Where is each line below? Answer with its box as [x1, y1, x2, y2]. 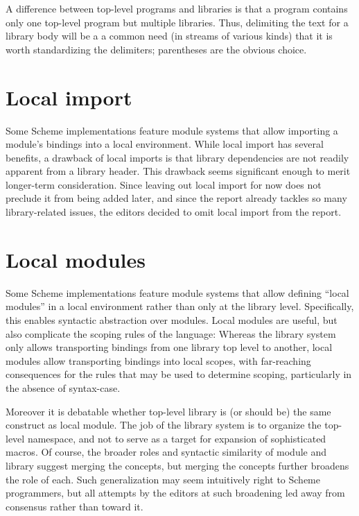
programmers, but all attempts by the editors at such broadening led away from [6, 485, 345, 500]
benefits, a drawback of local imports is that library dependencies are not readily [6, 150, 349, 164]
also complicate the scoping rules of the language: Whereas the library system [6, 326, 336, 341]
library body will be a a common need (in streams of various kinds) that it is [6, 28, 333, 43]
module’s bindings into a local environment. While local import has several [6, 137, 324, 151]
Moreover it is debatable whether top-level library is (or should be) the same [6, 404, 331, 418]
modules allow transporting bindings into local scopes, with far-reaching [6, 353, 311, 368]
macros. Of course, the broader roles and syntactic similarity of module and [6, 445, 327, 459]
